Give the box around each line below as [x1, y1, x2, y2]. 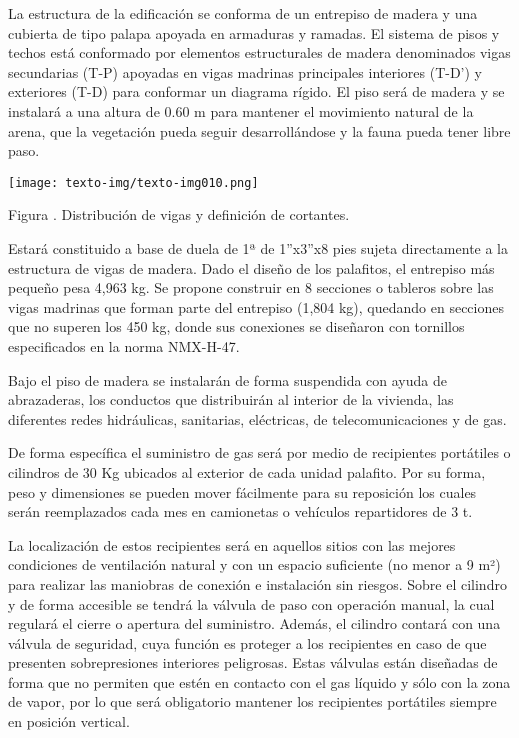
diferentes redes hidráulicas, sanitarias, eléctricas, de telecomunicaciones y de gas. [8, 408, 507, 429]
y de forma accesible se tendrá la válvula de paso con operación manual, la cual [8, 593, 495, 614]
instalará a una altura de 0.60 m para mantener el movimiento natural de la [8, 100, 474, 121]
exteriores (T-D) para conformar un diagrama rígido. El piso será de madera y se [8, 81, 505, 102]
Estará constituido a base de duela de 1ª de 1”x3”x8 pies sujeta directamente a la [8, 238, 509, 258]
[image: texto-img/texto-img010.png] [8, 175, 259, 190]
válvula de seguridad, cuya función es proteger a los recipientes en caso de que [8, 632, 487, 653]
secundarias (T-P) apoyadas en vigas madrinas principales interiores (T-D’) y [8, 61, 483, 82]
